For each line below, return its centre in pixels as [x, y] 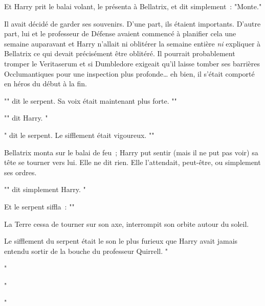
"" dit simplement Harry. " [45, 189]
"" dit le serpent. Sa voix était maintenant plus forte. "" [91, 100]
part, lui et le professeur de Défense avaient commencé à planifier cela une [120, 33]
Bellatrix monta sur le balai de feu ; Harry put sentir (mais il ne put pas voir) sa [131, 152]
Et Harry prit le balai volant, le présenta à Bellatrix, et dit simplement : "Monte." [133, 6]
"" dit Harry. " [26, 118]
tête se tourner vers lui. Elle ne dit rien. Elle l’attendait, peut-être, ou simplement [132, 162]
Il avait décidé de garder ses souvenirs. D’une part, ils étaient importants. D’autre [132, 23]
